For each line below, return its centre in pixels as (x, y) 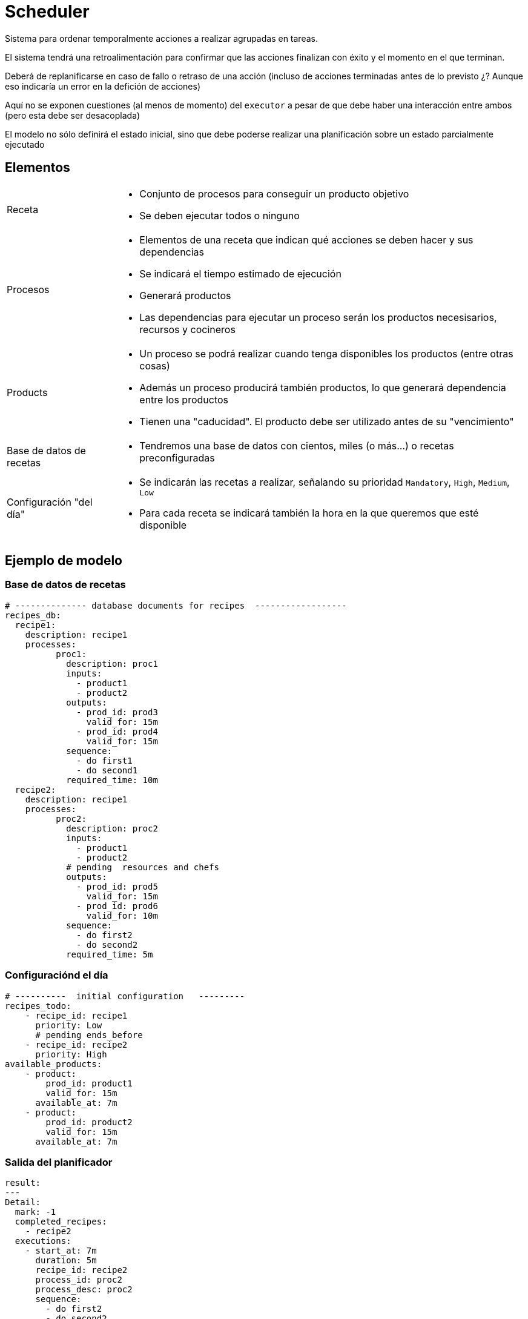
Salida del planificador (59, 1162)
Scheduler (47, 12)
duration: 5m (66, 1261)
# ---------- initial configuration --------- (125, 996)
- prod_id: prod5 (117, 886)
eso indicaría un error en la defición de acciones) (103, 86)
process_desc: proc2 (84, 1290)
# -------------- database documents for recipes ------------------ (176, 605)
